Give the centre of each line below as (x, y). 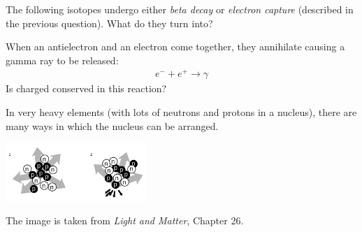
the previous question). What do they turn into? (109, 23)
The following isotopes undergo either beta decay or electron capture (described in (180, 9)
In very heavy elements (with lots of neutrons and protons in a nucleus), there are (181, 112)
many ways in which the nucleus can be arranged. (112, 125)
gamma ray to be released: (62, 60)
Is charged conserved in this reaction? (86, 88)
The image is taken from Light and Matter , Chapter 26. (125, 220)
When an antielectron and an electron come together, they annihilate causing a (175, 46)
